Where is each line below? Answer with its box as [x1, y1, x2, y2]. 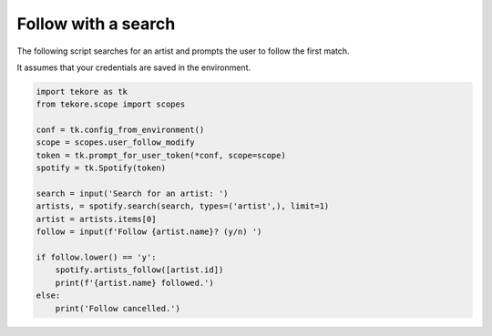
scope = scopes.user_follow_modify [36, 137, 195, 148]
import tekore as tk [36, 87, 128, 97]
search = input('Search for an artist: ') [36, 188, 229, 199]
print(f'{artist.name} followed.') [55, 278, 214, 288]
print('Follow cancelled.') [55, 303, 181, 313]
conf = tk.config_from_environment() [36, 125, 205, 136]
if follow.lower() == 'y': [36, 252, 157, 262]
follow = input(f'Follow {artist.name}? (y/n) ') [36, 227, 262, 237]
